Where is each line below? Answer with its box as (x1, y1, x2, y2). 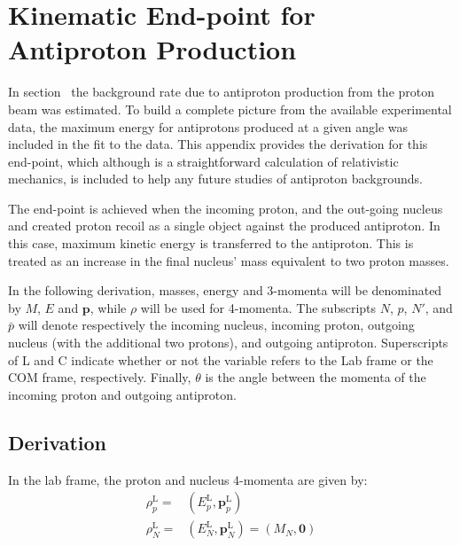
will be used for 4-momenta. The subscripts (140, 298, 377, 316)
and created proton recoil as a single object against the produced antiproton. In (8, 216, 441, 235)
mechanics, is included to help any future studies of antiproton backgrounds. (8, 169, 423, 188)
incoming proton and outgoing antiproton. (8, 385, 237, 403)
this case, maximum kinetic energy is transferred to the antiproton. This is (8, 234, 414, 253)
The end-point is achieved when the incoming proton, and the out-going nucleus (8, 199, 443, 217)
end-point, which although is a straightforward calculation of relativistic (8, 152, 399, 170)
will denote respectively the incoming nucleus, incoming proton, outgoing (18, 316, 415, 334)
